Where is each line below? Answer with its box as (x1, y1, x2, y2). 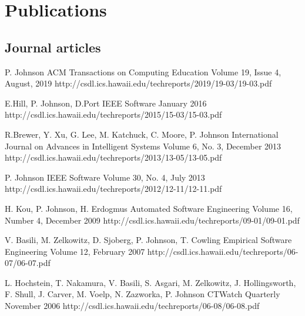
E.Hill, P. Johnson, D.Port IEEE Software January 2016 (5, 97, 207, 109)
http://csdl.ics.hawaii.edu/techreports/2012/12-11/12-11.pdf (5, 182, 222, 195)
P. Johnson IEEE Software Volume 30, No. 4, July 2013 (5, 171, 205, 183)
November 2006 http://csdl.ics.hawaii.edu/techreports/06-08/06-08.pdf (5, 300, 260, 312)
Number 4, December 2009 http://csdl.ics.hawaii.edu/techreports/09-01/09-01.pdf (5, 214, 300, 226)
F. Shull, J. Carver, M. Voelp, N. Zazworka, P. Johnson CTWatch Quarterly (5, 288, 280, 300)
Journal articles (5, 38, 101, 56)
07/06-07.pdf (5, 257, 51, 269)
